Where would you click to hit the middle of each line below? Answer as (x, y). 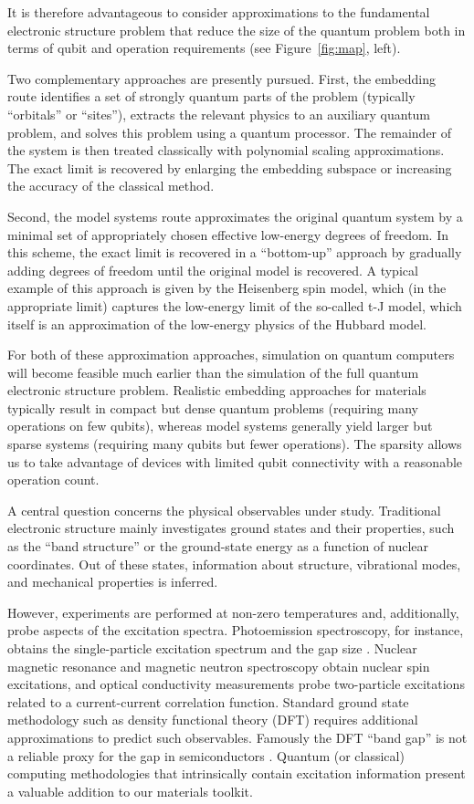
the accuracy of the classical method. (111, 186)
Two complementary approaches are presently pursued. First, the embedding (221, 78)
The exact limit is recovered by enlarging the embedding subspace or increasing (230, 167)
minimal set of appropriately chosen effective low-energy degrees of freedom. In (228, 234)
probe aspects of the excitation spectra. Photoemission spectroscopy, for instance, (236, 630)
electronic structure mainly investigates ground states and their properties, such (231, 528)
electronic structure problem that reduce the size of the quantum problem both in (237, 30)
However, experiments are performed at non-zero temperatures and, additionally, (233, 612)
